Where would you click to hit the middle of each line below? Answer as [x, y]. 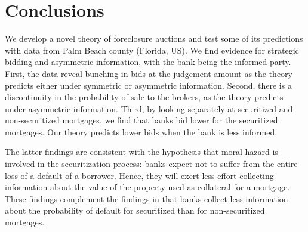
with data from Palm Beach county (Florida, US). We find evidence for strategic [152, 50]
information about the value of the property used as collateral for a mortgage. [147, 187]
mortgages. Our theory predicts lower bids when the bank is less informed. [141, 132]
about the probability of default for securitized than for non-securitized [135, 210]
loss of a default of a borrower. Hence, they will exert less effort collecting [139, 175]
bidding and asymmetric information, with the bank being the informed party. [148, 62]
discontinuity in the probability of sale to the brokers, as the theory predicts [144, 97]
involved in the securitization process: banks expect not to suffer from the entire [151, 164]
